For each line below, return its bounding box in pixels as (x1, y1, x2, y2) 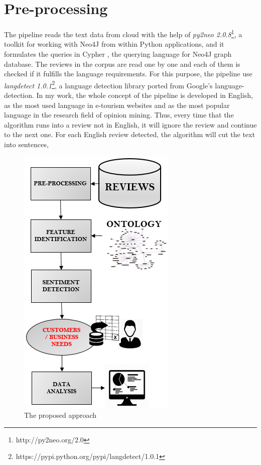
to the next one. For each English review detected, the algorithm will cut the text (4, 129, 255, 140)
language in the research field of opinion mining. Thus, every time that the (4, 109, 234, 120)
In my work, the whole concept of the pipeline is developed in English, (36, 90, 253, 100)
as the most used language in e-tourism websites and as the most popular (4, 99, 230, 110)
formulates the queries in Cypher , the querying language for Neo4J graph (4, 48, 232, 59)
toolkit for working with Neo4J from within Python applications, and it (4, 39, 224, 49)
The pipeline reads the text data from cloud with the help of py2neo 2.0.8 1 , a (4, 28, 242, 39)
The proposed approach (24, 410, 97, 420)
